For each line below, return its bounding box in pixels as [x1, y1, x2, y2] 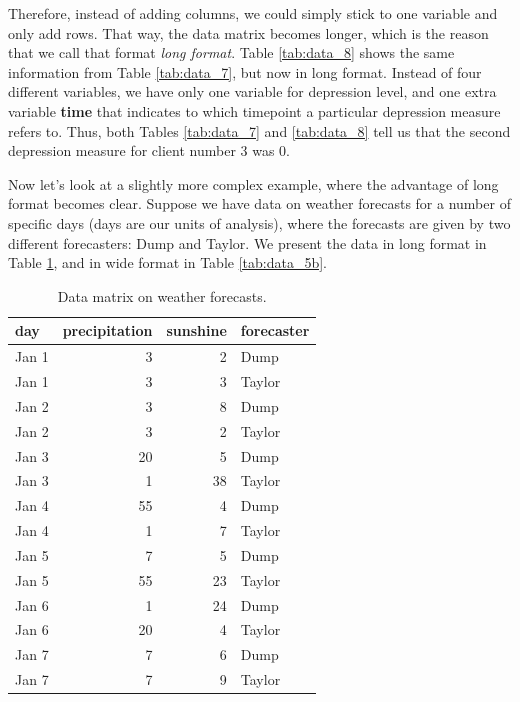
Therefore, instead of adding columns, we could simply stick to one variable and [8, 3, 498, 23]
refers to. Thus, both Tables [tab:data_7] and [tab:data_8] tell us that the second [8, 120, 511, 141]
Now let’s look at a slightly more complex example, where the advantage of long [8, 173, 499, 194]
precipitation [62, 320, 153, 341]
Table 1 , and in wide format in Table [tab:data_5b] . [8, 252, 327, 273]
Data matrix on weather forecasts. [57, 285, 267, 306]
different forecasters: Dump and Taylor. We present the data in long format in [8, 232, 487, 253]
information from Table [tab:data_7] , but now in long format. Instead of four [8, 61, 482, 82]
